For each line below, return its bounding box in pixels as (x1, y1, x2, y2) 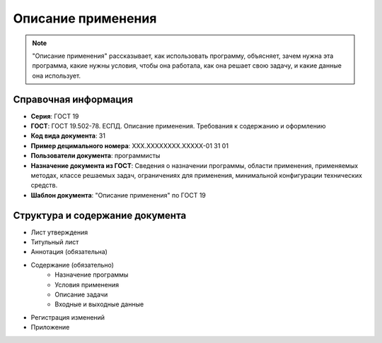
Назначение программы (54, 270, 129, 279)
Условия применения (54, 280, 120, 289)
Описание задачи (54, 290, 108, 299)
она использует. (32, 71, 81, 80)
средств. (30, 181, 58, 190)
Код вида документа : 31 (30, 131, 106, 140)
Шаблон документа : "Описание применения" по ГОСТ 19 (30, 191, 207, 199)
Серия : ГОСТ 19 (30, 112, 79, 120)
